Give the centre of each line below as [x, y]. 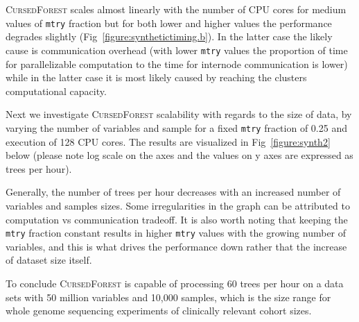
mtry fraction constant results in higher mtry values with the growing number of [176, 233]
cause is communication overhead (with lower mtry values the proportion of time [177, 50]
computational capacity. [56, 91]
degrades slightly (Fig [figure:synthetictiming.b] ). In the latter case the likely [169, 36]
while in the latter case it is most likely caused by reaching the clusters [156, 77]
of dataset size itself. [49, 260]
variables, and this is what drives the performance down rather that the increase [176, 246]
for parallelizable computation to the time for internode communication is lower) [177, 63]
